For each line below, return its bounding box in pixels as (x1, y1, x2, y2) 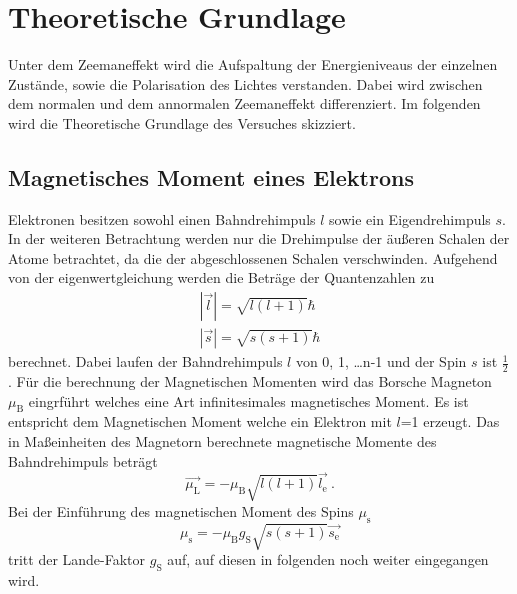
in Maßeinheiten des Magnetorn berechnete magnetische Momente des (8, 430, 437, 451)
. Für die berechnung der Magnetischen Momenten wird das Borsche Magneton (8, 370, 492, 391)
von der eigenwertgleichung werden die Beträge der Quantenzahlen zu (8, 267, 435, 288)
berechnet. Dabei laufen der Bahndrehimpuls (8, 351, 283, 372)
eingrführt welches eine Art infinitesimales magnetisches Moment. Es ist (28, 390, 469, 411)
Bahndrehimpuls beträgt (8, 450, 158, 471)
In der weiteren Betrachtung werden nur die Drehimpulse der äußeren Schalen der (8, 228, 510, 249)
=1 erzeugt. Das (400, 411, 500, 432)
